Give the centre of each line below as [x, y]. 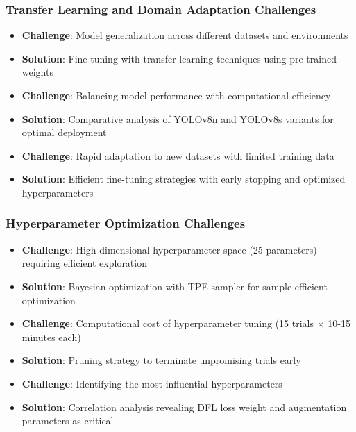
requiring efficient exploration [84, 263]
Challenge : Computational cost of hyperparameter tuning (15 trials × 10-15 [186, 323]
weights [37, 72]
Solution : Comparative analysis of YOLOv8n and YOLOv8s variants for [178, 118]
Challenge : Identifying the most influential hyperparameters [152, 383]
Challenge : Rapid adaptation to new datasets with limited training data [178, 155]
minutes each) [51, 337]
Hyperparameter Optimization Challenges [126, 223]
